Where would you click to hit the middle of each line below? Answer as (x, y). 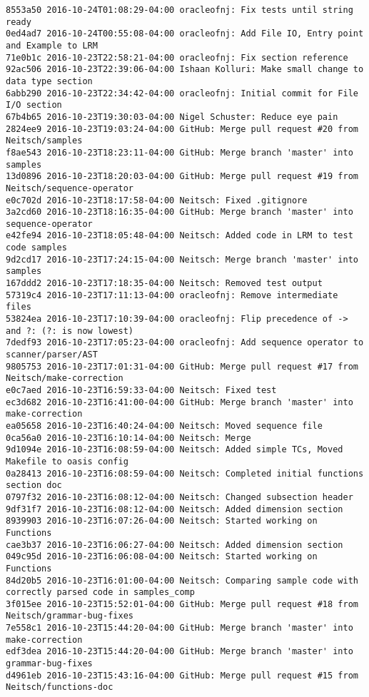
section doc (34, 485)
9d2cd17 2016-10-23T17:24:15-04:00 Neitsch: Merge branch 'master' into (182, 259)
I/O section (34, 105)
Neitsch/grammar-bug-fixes (70, 616)
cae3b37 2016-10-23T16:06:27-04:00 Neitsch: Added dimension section (175, 545)
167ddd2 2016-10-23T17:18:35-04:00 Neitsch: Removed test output (164, 284)
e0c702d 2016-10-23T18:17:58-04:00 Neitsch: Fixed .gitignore (157, 200)
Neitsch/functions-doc (60, 687)
